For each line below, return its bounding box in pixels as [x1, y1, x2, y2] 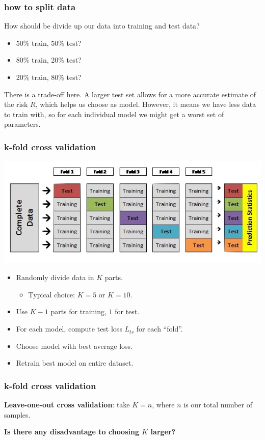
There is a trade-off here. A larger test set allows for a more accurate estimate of [4, 89, 256, 99]
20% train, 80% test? [16, 72, 82, 82]
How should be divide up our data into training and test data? [4, 20, 200, 31]
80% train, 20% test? [16, 54, 82, 65]
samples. [4, 409, 31, 420]
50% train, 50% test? [16, 37, 82, 48]
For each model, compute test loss [16, 323, 122, 334]
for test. [115, 306, 140, 317]
